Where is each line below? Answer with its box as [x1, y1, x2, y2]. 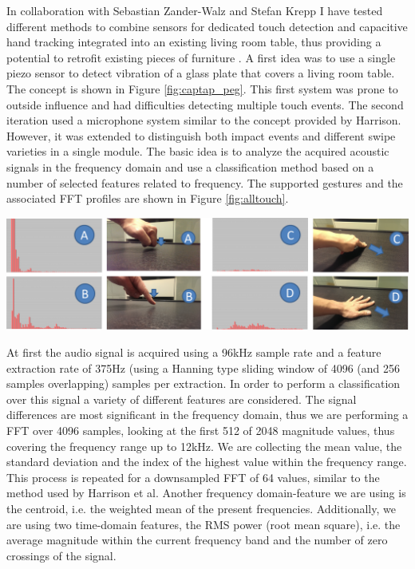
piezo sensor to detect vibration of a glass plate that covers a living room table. [6, 65, 395, 81]
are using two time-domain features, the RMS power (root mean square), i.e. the [6, 516, 401, 532]
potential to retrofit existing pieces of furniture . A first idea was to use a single [6, 49, 396, 65]
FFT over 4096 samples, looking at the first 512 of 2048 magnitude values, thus [6, 422, 395, 439]
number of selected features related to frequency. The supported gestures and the [6, 174, 403, 191]
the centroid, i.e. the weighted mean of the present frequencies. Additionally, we [6, 500, 396, 517]
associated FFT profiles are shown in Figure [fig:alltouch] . [6, 190, 289, 207]
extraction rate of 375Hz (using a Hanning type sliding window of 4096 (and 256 [6, 359, 400, 376]
